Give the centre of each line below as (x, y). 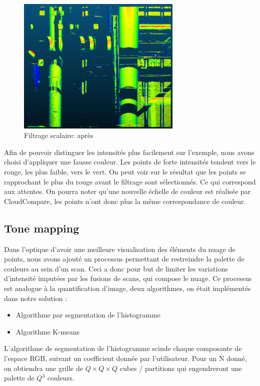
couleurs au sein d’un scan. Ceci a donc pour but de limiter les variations (116, 268)
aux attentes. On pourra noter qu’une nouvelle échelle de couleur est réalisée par (127, 191)
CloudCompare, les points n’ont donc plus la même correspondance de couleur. (125, 201)
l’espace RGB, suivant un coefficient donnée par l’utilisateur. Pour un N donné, (125, 358)
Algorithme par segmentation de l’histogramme (88, 315)
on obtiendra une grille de (43, 368)
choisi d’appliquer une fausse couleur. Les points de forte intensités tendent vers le (130, 162)
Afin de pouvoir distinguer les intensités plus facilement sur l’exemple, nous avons (129, 152)
